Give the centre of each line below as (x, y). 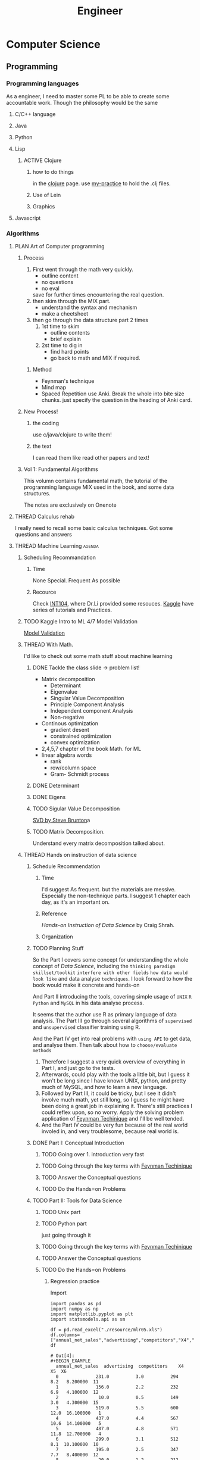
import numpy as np (74, 1309)
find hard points (70, 352)
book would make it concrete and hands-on (86, 985)
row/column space (73, 768)
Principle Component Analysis (87, 704)
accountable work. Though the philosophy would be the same (82, 102)
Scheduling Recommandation (60, 557)
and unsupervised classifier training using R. (86, 1027)
